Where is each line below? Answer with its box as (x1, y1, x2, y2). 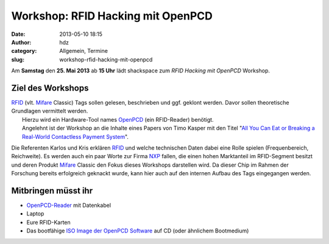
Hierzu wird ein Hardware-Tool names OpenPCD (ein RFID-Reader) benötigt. (22, 116, 214, 123)
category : (11, 47, 37, 55)
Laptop (26, 210, 44, 217)
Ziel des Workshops (11, 83, 89, 93)
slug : (11, 55, 24, 63)
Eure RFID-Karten (26, 218, 71, 226)
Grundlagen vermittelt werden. (11, 107, 88, 115)
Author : (11, 38, 32, 46)
